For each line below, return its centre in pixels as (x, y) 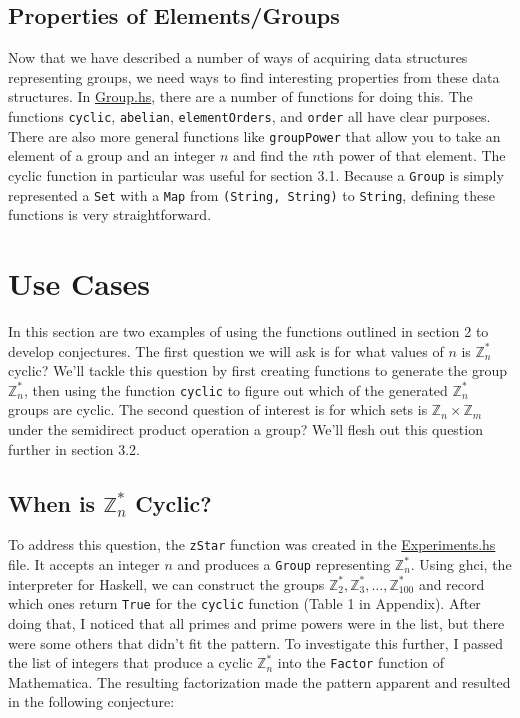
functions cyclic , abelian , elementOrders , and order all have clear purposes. (249, 115)
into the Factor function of (361, 662)
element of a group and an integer (112, 155)
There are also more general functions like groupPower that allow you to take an (254, 135)
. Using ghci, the (461, 564)
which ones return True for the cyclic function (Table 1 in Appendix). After (244, 603)
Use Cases (79, 282)
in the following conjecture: (91, 701)
